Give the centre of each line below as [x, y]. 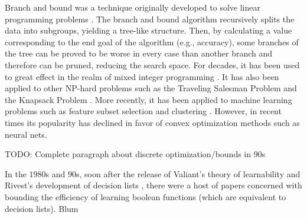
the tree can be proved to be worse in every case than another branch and [139, 53]
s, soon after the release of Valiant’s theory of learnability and [188, 173]
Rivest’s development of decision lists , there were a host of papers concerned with [153, 185]
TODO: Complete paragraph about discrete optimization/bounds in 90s [135, 154]
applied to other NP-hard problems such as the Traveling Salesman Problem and [151, 88]
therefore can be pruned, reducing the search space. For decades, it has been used [152, 64]
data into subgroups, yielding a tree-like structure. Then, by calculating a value [148, 30]
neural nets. [26, 134]
